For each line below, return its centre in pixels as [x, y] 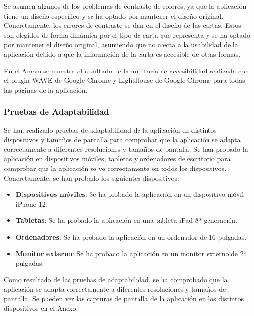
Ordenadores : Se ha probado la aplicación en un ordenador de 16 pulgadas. [131, 236]
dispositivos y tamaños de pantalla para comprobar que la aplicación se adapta [122, 139]
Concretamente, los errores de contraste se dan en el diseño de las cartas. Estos [123, 25]
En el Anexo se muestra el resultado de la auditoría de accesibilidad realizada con [127, 70]
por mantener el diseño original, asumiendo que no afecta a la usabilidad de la [121, 44]
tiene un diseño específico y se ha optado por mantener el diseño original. [114, 15]
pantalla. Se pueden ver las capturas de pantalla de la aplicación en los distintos [124, 298]
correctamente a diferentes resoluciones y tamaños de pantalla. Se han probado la [126, 149]
